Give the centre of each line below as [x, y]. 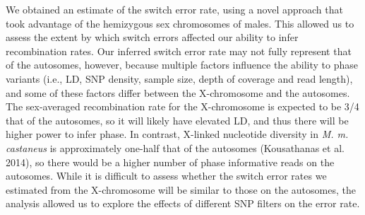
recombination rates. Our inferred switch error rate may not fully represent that [179, 51]
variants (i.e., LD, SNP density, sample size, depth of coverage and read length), [179, 78]
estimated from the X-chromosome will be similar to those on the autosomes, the [181, 189]
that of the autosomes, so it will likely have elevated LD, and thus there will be [177, 120]
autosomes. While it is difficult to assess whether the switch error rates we [166, 176]
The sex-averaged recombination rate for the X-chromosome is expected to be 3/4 [182, 106]
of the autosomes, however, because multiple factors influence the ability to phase [182, 65]
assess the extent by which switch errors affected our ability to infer [152, 37]
